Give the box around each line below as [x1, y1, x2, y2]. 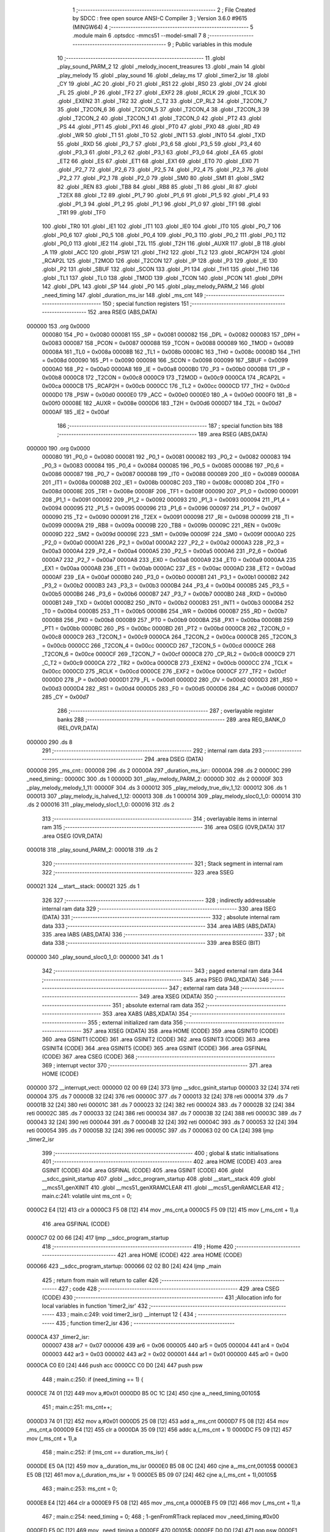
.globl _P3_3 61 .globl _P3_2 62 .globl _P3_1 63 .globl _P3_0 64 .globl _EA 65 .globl [57, 149, 263, 156]
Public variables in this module [175, 40, 252, 48]
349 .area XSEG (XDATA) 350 [139, 993, 214, 1000]
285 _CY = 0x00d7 [42, 693, 89, 701]
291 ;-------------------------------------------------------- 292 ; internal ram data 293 [42, 747, 262, 754]
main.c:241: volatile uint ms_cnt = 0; [42, 1193, 132, 1199]
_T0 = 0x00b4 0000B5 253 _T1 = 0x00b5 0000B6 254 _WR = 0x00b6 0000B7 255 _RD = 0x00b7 [42, 607, 288, 615]
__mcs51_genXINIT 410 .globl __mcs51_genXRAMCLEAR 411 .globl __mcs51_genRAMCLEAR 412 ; [42, 1183, 284, 1191]
